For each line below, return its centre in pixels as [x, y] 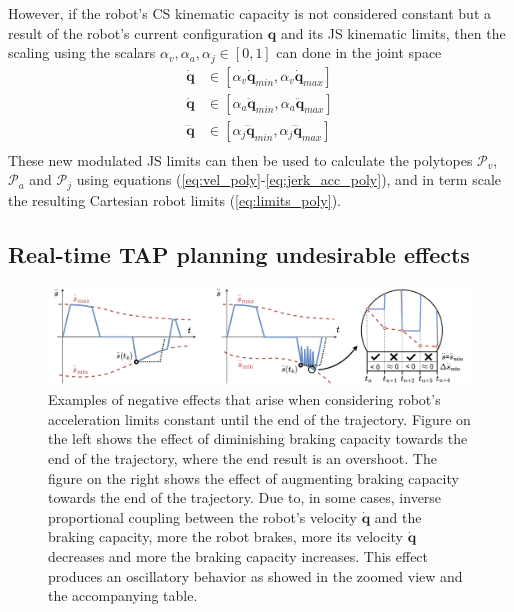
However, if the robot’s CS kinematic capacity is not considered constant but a [250, 13]
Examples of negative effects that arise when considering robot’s [244, 399]
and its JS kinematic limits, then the [393, 32]
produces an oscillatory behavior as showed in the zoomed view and [255, 575]
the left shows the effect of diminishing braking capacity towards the [258, 438]
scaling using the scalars [82, 52]
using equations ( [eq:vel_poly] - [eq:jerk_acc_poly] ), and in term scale [289, 179]
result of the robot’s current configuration [136, 32]
